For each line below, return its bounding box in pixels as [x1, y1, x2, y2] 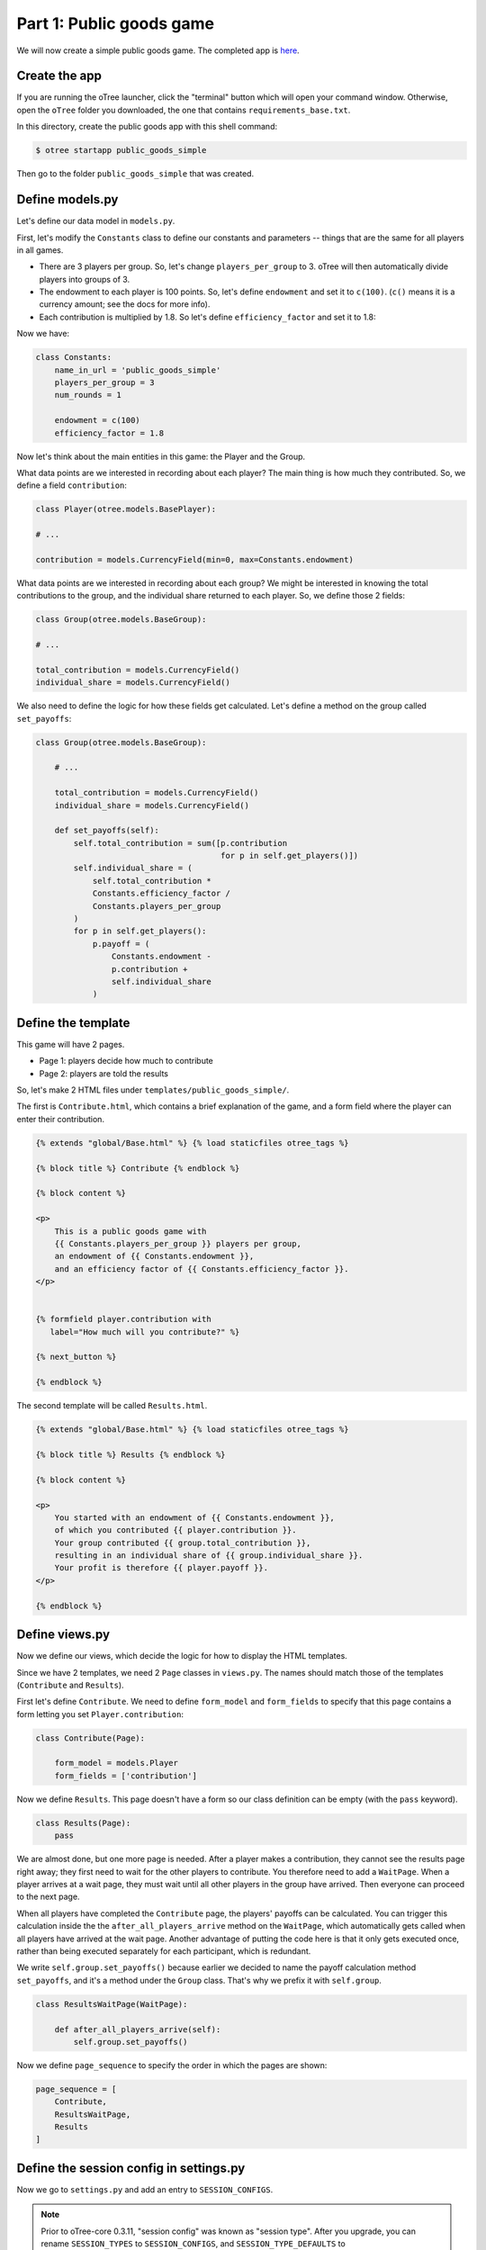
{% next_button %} [35, 1352, 117, 1363]
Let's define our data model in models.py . [16, 216, 175, 227]
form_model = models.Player [54, 1758, 179, 1768]
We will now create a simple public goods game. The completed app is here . [16, 45, 301, 56]
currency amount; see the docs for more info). [39, 299, 211, 310]
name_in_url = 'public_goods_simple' [54, 364, 221, 375]
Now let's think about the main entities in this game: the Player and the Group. [16, 451, 306, 462]
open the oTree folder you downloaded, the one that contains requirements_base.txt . [16, 104, 351, 115]
